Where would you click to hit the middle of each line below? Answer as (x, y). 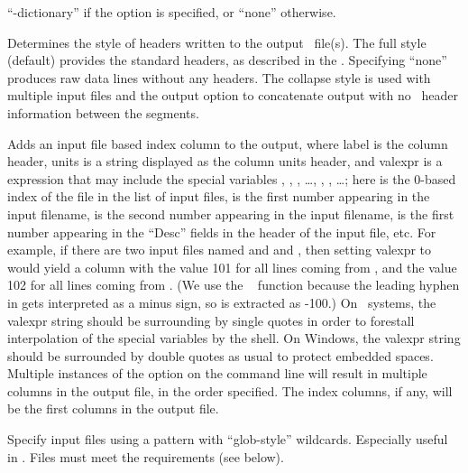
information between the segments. (103, 112)
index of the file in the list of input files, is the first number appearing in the (219, 196)
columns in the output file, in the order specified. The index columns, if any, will (230, 390)
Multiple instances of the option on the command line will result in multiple (217, 373)
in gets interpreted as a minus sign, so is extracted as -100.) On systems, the (222, 302)
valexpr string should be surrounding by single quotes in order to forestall (211, 320)
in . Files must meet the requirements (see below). (146, 456)
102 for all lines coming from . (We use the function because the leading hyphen (234, 285)
